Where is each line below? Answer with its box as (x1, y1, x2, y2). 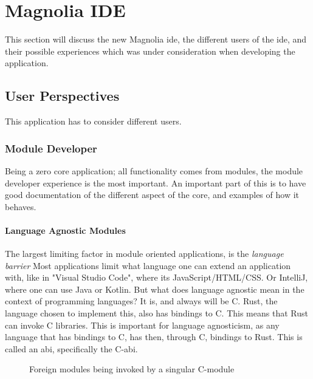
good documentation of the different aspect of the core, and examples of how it (5, 188, 299, 201)
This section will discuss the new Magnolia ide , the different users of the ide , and (5, 33, 307, 46)
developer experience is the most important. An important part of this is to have (5, 176, 306, 189)
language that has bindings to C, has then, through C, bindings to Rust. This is (5, 330, 303, 343)
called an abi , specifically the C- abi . (5, 342, 138, 355)
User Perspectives (5, 86, 120, 105)
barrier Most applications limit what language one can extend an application (5, 259, 291, 271)
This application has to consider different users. (5, 115, 182, 128)
